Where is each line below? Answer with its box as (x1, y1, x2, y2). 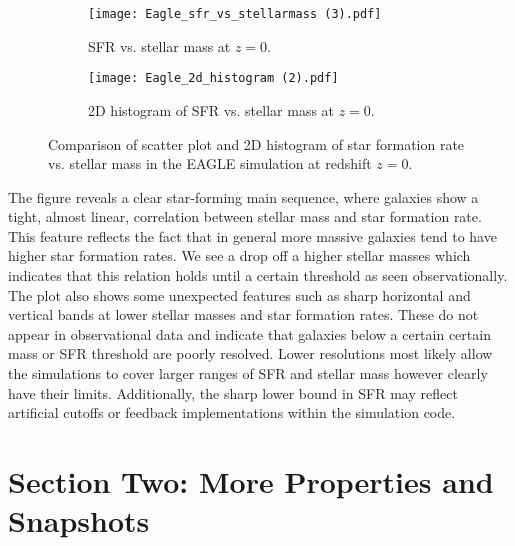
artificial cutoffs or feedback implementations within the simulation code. (8, 402, 456, 423)
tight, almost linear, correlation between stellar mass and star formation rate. (8, 206, 482, 227)
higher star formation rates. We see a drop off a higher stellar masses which (8, 245, 471, 266)
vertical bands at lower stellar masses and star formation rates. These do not (8, 304, 479, 325)
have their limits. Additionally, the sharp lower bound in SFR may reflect (8, 382, 458, 403)
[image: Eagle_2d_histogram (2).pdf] (88, 71, 339, 86)
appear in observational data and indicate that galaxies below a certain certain (8, 323, 491, 344)
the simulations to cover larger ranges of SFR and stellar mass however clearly (8, 363, 488, 384)
